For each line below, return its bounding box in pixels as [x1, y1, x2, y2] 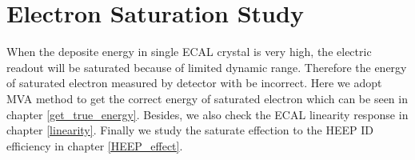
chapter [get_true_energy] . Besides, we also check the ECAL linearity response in [6, 106, 409, 122]
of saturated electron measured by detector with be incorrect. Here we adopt [6, 74, 382, 91]
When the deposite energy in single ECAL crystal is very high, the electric [6, 43, 372, 60]
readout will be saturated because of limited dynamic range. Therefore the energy [6, 58, 407, 75]
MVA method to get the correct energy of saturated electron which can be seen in [6, 90, 408, 106]
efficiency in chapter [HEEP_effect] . [6, 137, 183, 154]
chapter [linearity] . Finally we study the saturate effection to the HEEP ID [6, 122, 374, 138]
